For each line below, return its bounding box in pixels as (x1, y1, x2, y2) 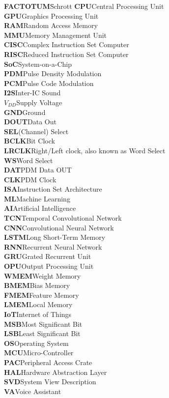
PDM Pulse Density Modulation (4, 68, 102, 79)
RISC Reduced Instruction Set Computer (4, 49, 129, 59)
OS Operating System (4, 338, 69, 348)
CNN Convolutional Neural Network (4, 222, 114, 232)
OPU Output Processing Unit (4, 261, 94, 271)
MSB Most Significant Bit (4, 318, 83, 329)
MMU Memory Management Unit (4, 29, 107, 40)
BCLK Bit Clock (4, 136, 55, 146)
